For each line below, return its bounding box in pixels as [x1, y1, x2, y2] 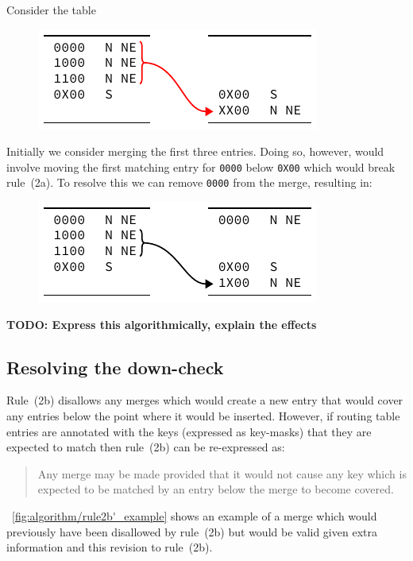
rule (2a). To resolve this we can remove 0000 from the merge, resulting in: [6, 174, 372, 191]
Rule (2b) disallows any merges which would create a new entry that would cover [6, 392, 403, 408]
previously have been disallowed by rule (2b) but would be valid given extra [6, 523, 377, 540]
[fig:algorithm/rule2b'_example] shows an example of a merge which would [12, 508, 377, 524]
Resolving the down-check [6, 354, 224, 379]
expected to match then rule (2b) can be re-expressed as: [6, 439, 285, 455]
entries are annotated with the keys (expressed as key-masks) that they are [6, 423, 372, 439]
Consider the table [6, 2, 96, 17]
